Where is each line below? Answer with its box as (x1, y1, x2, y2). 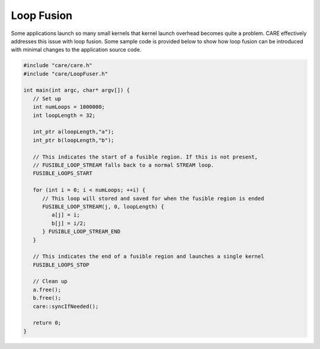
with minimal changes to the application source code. (11, 46, 142, 53)
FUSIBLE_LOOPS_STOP (33, 261, 89, 268)
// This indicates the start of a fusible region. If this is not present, (33, 153, 258, 160)
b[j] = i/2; (51, 220, 87, 227)
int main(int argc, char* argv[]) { (23, 87, 130, 94)
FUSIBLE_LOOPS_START (33, 170, 93, 177)
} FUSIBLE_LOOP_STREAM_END (42, 229, 121, 235)
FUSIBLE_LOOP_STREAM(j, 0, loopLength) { (42, 203, 164, 210)
